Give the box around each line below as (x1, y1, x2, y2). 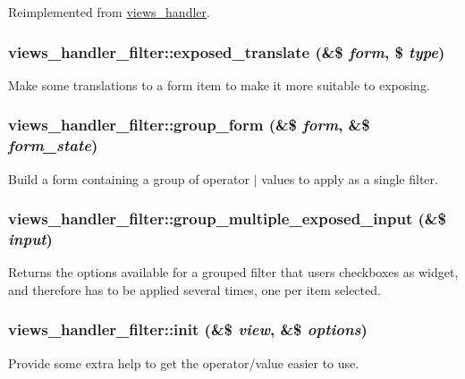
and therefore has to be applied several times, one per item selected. (8, 280, 381, 299)
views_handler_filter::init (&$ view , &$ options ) (8, 318, 368, 341)
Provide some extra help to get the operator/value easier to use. (8, 353, 359, 372)
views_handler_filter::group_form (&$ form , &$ (8, 114, 370, 136)
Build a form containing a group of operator (8, 169, 249, 188)
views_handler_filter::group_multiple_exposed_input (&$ (8, 207, 446, 230)
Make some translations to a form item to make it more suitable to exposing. (8, 75, 430, 94)
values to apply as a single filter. (261, 169, 438, 188)
